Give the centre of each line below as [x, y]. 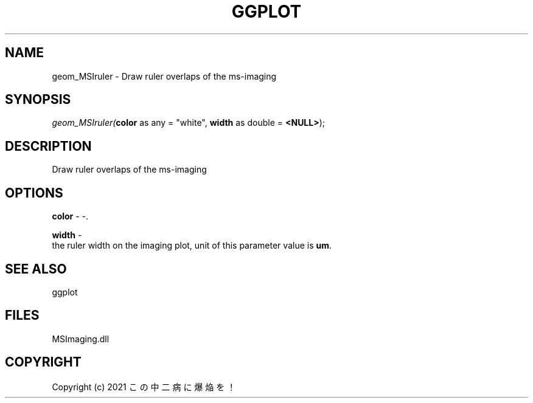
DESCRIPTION [48, 146]
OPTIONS [34, 193]
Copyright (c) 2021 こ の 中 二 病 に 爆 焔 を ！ [144, 387]
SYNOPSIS [38, 100]
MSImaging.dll [81, 339]
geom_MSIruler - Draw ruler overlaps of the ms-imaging [164, 76]
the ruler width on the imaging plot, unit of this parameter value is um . [192, 246]
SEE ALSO [36, 269]
